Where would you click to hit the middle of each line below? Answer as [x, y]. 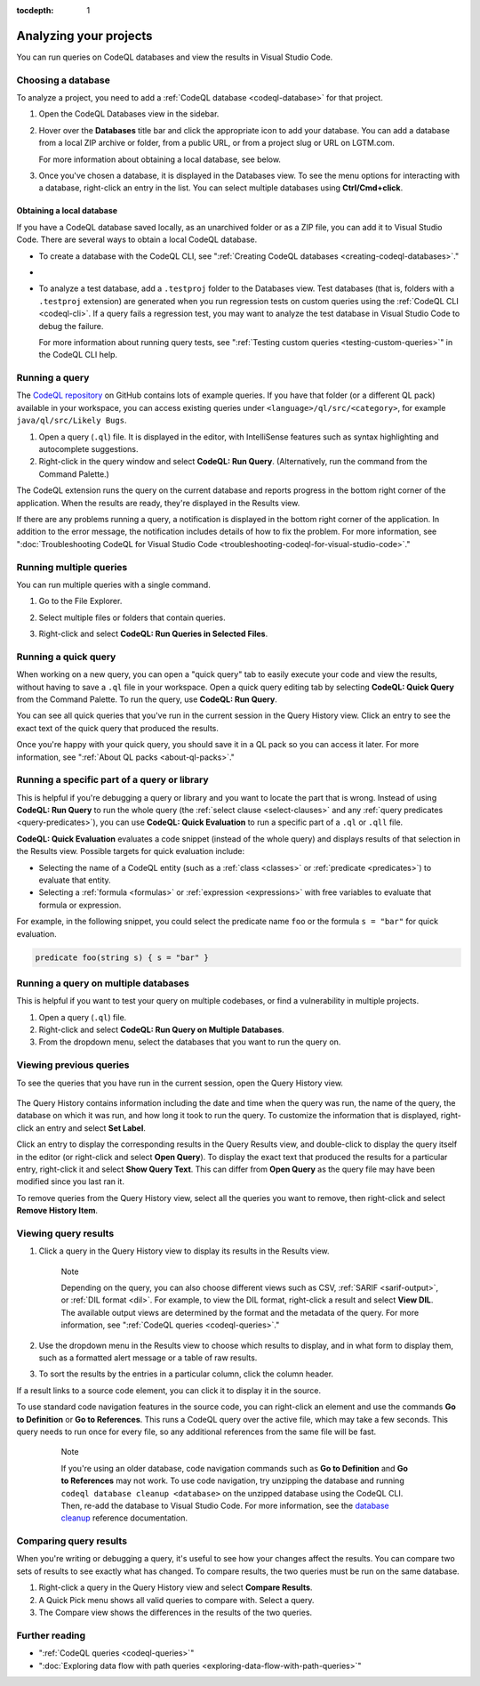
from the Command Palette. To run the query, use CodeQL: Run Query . [147, 699]
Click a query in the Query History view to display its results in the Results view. [184, 1251]
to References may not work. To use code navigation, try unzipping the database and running [232, 1480]
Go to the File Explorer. [80, 601]
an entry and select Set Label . [91, 1128]
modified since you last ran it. [70, 1182]
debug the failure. [71, 326]
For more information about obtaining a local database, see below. [160, 159]
